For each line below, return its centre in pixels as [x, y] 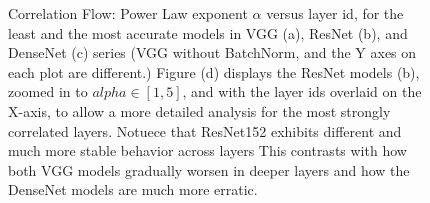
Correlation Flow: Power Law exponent [128, 13]
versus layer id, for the [335, 13]
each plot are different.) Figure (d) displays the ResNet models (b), [214, 71]
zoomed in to [48, 91]
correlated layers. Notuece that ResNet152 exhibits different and [205, 130]
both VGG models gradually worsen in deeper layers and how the [209, 169]
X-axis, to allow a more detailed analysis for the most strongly [199, 110]
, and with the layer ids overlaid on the [302, 91]
